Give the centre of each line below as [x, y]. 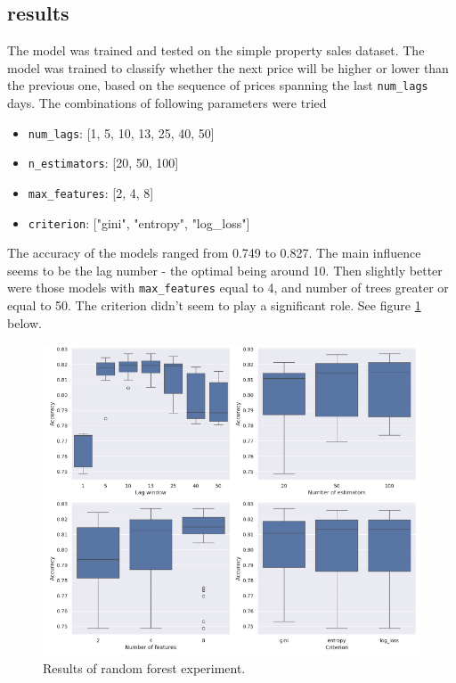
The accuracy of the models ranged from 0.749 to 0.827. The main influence [214, 253]
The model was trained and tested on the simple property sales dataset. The [216, 50]
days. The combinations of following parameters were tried [167, 103]
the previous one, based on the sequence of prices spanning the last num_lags [218, 85]
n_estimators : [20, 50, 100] [103, 163]
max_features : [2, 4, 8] [91, 192]
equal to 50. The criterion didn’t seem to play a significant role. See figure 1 [214, 305]
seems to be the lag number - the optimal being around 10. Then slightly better [225, 270]
